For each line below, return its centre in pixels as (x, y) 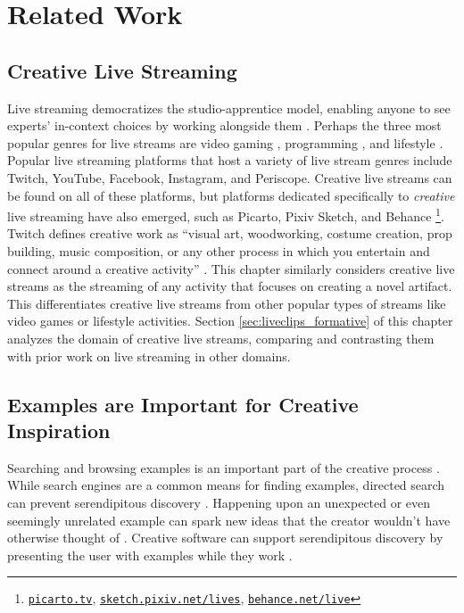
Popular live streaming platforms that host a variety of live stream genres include (230, 160)
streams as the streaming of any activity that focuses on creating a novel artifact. (230, 286)
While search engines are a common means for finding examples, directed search (226, 485)
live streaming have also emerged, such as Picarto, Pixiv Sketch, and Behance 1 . (226, 215)
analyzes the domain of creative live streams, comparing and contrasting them (221, 338)
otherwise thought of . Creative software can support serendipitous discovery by (225, 538)
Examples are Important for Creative (183, 404)
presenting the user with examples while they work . (150, 555)
